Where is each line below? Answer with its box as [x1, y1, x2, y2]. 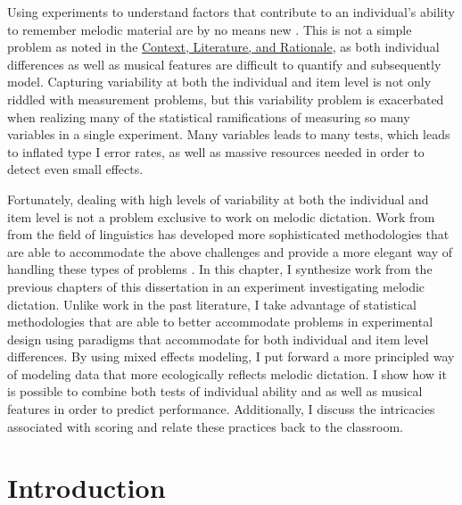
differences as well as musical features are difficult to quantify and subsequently [7, 54, 441, 73]
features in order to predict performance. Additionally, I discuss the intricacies [7, 400, 435, 418]
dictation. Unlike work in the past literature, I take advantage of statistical [7, 294, 417, 313]
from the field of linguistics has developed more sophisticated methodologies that [7, 225, 450, 244]
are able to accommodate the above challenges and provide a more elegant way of [7, 242, 453, 261]
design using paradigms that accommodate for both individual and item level [7, 329, 429, 348]
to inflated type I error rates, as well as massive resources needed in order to [7, 142, 425, 161]
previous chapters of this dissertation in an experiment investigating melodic [7, 277, 425, 295]
